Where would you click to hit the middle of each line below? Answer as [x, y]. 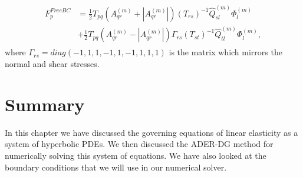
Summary [45, 104]
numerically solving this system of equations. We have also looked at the [136, 155]
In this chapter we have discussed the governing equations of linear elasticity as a [151, 132]
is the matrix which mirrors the [225, 52]
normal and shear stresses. [52, 64]
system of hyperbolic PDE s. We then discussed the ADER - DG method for [139, 144]
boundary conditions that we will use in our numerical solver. [116, 167]
